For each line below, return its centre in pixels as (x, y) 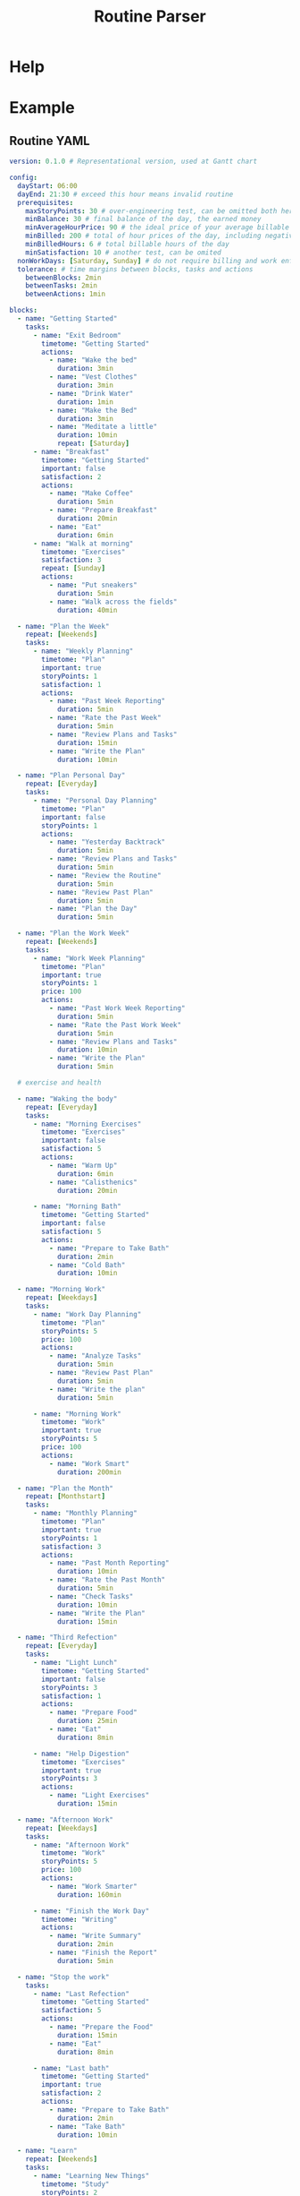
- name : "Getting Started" (67, 319)
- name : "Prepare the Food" (101, 2027)
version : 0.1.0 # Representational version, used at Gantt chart (133, 162)
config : (24, 178)
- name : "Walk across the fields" (113, 602)
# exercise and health (59, 1083)
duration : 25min (87, 1721)
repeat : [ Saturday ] (93, 444)
